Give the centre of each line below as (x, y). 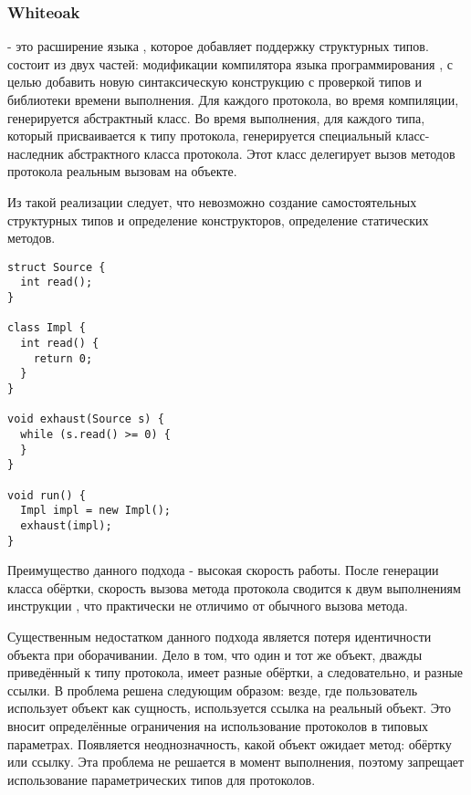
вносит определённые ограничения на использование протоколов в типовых (218, 725)
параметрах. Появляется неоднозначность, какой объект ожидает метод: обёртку (230, 743)
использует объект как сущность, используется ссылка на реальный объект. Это (229, 708)
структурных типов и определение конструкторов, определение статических (218, 220)
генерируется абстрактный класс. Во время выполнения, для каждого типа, (216, 117)
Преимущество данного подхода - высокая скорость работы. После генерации (223, 570)
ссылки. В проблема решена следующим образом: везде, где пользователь (213, 690)
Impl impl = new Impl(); (95, 511)
